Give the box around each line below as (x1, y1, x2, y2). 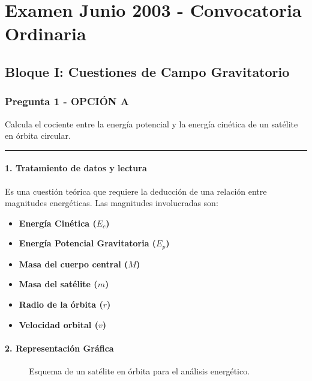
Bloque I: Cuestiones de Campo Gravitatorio (5, 62, 290, 81)
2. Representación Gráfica (5, 341, 114, 354)
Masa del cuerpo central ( (19, 257, 128, 270)
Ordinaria (5, 21, 86, 46)
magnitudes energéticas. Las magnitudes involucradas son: (5, 197, 218, 209)
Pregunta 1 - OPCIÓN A (5, 94, 130, 109)
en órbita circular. (5, 129, 71, 142)
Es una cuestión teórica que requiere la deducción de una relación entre (5, 184, 267, 197)
